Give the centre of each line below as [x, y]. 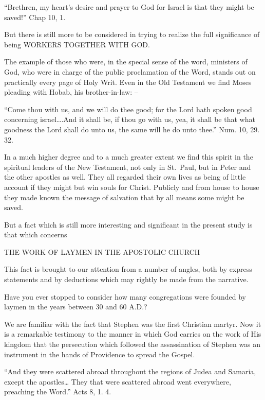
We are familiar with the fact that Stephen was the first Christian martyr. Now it [133, 324]
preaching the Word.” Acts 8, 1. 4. [58, 392]
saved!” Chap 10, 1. [35, 17]
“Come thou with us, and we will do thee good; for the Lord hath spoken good [128, 109]
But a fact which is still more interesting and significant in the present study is [128, 224]
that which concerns [36, 234]
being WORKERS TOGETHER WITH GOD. [77, 44]
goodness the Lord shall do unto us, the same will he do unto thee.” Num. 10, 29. [132, 129]
